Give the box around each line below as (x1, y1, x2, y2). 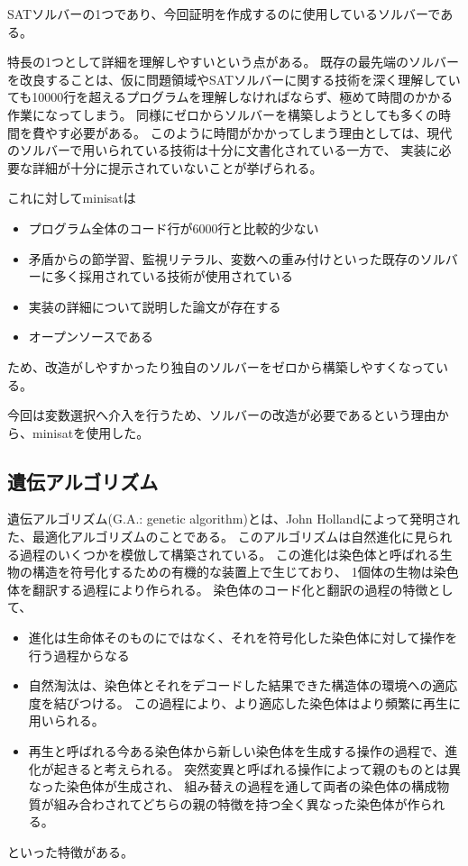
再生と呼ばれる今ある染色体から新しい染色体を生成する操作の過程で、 (28, 742, 445, 761)
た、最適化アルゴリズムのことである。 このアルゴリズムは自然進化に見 (7, 527, 427, 546)
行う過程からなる (28, 645, 130, 664)
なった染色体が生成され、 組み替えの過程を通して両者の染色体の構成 (28, 777, 437, 796)
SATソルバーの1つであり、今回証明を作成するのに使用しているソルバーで (7, 5, 441, 23)
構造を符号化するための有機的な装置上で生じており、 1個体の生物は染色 (32, 562, 459, 581)
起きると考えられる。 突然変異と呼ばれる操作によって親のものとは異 (53, 759, 462, 778)
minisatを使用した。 (32, 423, 150, 442)
